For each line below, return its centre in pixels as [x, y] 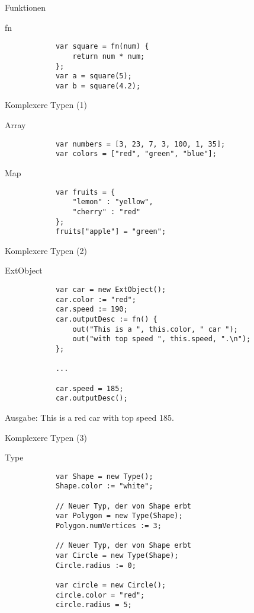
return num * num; [109, 56]
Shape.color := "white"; [104, 486]
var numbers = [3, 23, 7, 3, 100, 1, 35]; [140, 144]
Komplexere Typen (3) [46, 437]
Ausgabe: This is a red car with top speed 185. [89, 417]
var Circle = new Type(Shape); [117, 555]
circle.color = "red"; [100, 595]
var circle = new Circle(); [111, 585]
